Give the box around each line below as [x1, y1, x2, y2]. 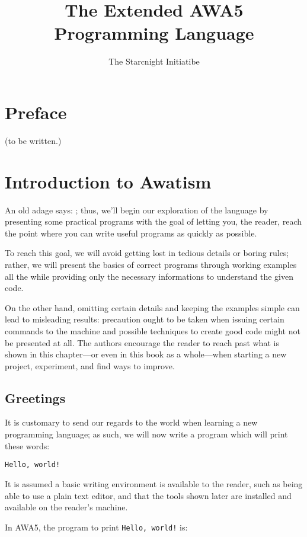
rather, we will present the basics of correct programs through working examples [5, 258, 297, 270]
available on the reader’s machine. [5, 501, 128, 513]
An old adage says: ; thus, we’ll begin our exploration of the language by [5, 203, 268, 216]
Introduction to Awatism [5, 169, 212, 193]
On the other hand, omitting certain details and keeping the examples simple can [5, 301, 300, 314]
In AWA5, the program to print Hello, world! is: [5, 520, 188, 533]
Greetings [5, 388, 66, 407]
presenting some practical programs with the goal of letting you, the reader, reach [5, 215, 302, 228]
